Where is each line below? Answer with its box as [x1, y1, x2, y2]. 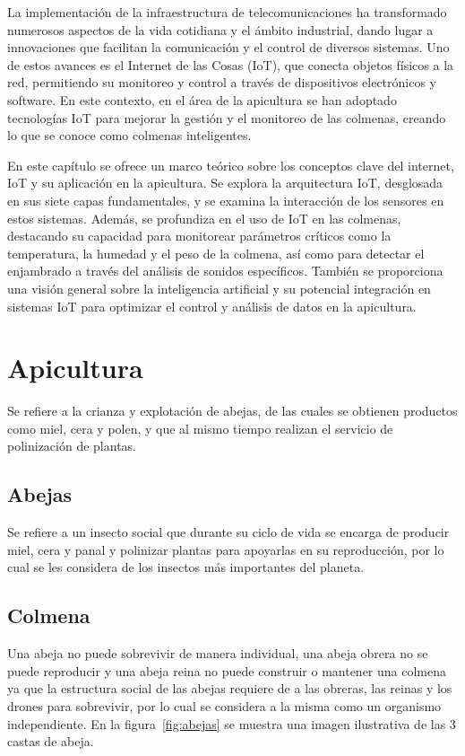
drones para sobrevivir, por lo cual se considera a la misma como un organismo [7, 696, 442, 715]
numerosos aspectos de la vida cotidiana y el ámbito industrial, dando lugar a [7, 20, 434, 39]
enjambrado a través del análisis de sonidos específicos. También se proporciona [7, 261, 443, 280]
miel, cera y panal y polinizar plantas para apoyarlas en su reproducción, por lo [7, 540, 444, 558]
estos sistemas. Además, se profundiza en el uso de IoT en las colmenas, [7, 208, 401, 227]
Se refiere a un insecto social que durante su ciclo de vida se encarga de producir [7, 523, 450, 541]
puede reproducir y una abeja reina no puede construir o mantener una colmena [7, 661, 446, 680]
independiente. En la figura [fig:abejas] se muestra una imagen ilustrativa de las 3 [7, 714, 456, 733]
